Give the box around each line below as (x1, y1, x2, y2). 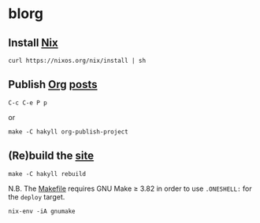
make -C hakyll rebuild (8, 170, 87, 177)
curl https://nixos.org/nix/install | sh (8, 57, 147, 64)
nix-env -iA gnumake (8, 207, 76, 215)
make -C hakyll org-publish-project (8, 127, 128, 136)
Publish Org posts (8, 78, 98, 91)
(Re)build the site (8, 149, 95, 163)
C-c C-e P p (8, 99, 47, 107)
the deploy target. (8, 192, 65, 201)
